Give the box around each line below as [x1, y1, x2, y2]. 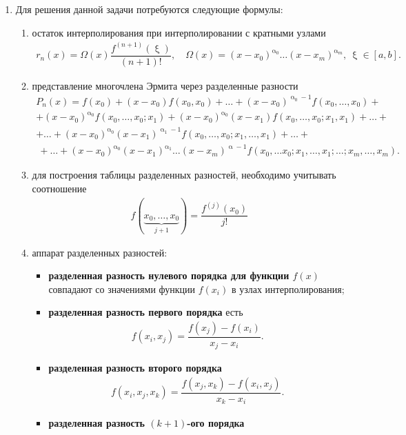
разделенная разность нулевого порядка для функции [48, 268, 290, 283]
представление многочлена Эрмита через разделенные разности [32, 78, 298, 92]
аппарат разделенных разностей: [32, 245, 168, 259]
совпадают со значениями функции [48, 281, 196, 296]
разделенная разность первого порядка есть [48, 305, 243, 319]
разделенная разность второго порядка [48, 361, 222, 375]
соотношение [32, 181, 87, 196]
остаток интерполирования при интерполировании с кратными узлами [32, 25, 326, 39]
